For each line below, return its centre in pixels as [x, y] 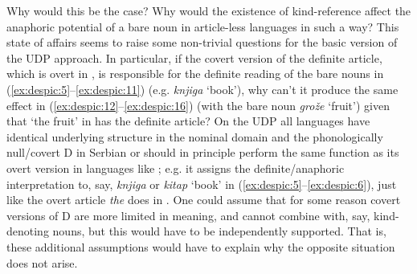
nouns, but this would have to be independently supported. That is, [219, 231]
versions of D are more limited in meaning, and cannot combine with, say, [188, 215]
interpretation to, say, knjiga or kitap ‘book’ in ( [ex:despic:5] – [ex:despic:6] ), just [202, 184]
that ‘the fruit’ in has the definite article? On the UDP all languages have [188, 121]
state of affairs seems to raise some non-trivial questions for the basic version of [202, 42]
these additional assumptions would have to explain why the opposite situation [201, 246]
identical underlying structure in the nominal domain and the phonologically [195, 136]
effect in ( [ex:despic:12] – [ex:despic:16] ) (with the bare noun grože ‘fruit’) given [198, 105]
